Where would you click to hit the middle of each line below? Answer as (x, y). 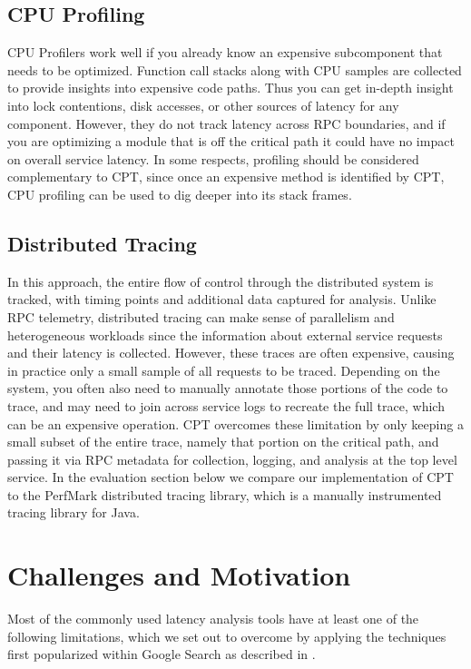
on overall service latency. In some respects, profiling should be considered (213, 158)
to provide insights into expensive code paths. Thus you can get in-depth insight (231, 88)
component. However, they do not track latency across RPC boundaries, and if (226, 123)
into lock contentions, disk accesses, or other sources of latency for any (203, 105)
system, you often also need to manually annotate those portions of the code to (228, 388)
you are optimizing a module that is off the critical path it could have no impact (231, 141)
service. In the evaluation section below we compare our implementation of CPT (231, 477)
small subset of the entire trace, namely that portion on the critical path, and (223, 442)
